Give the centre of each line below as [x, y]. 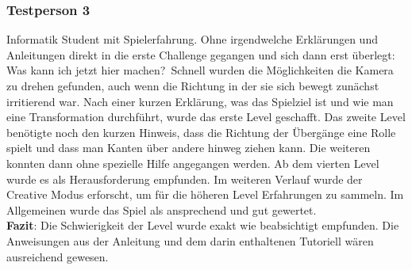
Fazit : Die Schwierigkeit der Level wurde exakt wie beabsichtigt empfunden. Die [203, 225]
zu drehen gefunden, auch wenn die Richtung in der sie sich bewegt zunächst [193, 86]
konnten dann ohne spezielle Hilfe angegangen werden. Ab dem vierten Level [193, 163]
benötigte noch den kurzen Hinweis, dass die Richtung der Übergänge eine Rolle [201, 132]
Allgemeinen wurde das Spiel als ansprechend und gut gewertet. [162, 209]
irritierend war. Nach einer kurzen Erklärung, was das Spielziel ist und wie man [200, 101]
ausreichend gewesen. [58, 256]
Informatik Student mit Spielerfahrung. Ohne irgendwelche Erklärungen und [192, 39]
